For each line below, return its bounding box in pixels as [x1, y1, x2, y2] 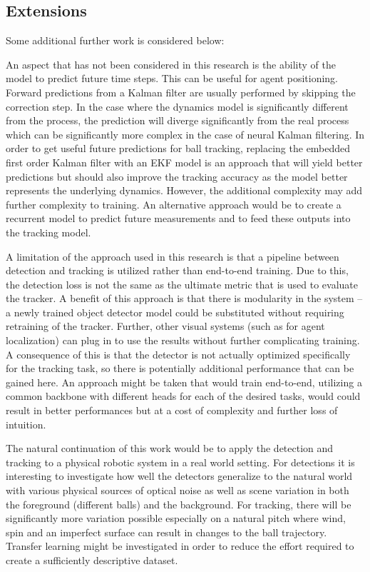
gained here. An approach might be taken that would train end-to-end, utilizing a [6, 374, 362, 389]
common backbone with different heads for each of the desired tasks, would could [6, 388, 361, 403]
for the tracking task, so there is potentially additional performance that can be [6, 361, 354, 376]
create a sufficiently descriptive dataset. [6, 552, 178, 567]
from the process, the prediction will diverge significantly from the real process [6, 113, 349, 128]
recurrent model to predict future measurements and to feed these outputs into [6, 211, 351, 226]
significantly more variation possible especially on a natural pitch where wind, [6, 511, 346, 526]
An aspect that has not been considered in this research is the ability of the [6, 56, 336, 71]
